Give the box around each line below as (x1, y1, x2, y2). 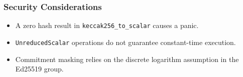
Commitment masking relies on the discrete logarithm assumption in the (15, 53, 239, 64)
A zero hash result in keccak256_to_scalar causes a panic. (15, 20, 199, 30)
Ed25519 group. (15, 63, 64, 74)
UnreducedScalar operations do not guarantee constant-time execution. (15, 36, 236, 47)
